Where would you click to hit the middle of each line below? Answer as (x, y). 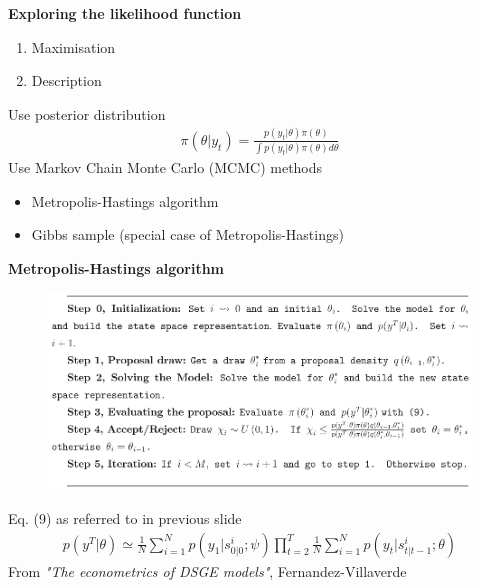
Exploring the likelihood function (125, 13)
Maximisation (73, 46)
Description (66, 80)
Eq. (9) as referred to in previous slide (125, 517)
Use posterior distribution (87, 113)
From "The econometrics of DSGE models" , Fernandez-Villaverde (207, 570)
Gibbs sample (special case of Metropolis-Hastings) (187, 234)
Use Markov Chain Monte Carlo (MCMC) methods (165, 167)
